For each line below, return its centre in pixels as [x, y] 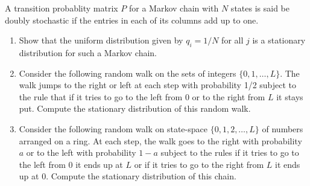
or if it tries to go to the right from [199, 164]
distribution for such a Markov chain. [88, 52]
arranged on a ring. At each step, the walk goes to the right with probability [160, 140]
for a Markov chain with [174, 8]
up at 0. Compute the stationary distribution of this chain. [128, 176]
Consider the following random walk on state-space [113, 128]
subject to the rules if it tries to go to [230, 152]
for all [232, 40]
